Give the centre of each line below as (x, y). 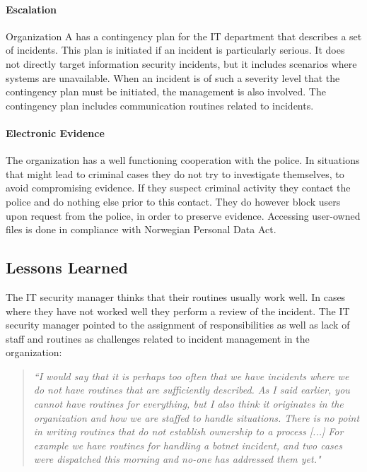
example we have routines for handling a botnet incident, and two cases (188, 445)
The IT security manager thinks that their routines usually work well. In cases (176, 296)
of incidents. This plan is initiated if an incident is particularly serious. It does (175, 50)
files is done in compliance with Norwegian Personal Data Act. (141, 229)
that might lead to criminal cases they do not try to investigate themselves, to (175, 173)
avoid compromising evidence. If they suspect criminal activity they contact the (178, 188)
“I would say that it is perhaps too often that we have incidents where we (191, 376)
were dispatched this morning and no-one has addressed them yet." (177, 459)
